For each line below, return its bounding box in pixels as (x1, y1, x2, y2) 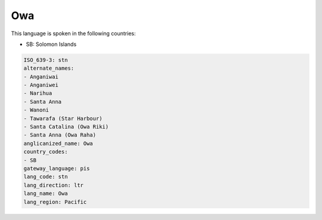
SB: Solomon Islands (26, 41, 77, 48)
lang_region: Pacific (23, 199, 87, 205)
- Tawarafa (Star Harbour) (23, 115, 103, 122)
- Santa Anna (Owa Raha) (23, 132, 97, 138)
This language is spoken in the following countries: (11, 30, 136, 37)
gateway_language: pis (23, 165, 90, 172)
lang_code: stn (23, 173, 68, 180)
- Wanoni (23, 107, 49, 113)
